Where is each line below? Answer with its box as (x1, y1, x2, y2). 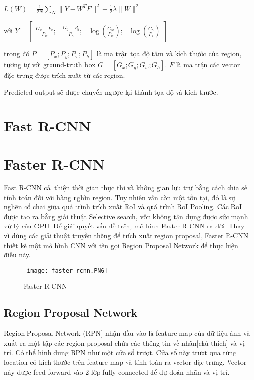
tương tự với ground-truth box (4, 59, 96, 70)
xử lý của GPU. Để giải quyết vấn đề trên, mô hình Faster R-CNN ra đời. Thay (4, 221, 245, 231)
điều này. (4, 250, 31, 260)
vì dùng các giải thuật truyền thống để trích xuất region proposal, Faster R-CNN (4, 230, 249, 240)
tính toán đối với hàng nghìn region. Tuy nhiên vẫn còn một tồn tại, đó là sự (4, 192, 235, 202)
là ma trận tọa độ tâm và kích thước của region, (96, 49, 242, 59)
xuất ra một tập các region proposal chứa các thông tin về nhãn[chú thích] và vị (4, 337, 245, 348)
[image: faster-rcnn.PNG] (24, 267, 108, 274)
